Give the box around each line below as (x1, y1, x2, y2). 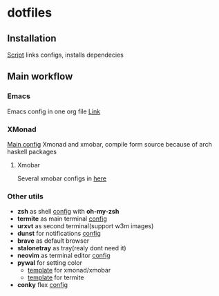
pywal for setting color (17, 259, 83, 267)
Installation (7, 33, 57, 44)
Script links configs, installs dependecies (7, 50, 124, 59)
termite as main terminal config (17, 214, 107, 223)
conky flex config (17, 281, 68, 289)
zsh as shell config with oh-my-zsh (17, 207, 120, 216)
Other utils (7, 192, 44, 201)
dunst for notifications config (17, 230, 102, 238)
